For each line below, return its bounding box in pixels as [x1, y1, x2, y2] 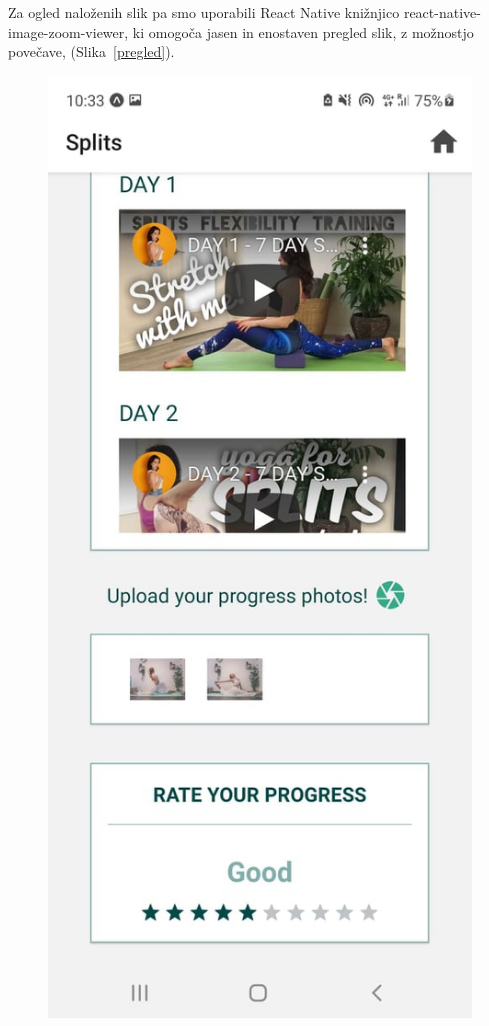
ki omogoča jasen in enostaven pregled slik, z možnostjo [132, 21, 474, 42]
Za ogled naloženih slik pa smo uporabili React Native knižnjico [8, 2, 400, 22]
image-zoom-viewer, [8, 21, 129, 42]
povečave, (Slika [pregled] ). [8, 41, 175, 62]
